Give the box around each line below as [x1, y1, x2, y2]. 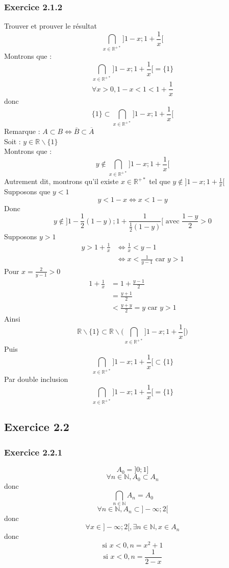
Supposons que [4, 186, 50, 197]
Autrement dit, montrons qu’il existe [4, 176, 119, 187]
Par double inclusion [4, 374, 68, 384]
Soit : [4, 135, 21, 146]
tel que [149, 176, 170, 187]
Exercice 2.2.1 [4, 445, 63, 458]
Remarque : [4, 126, 40, 137]
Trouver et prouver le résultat [4, 20, 97, 31]
